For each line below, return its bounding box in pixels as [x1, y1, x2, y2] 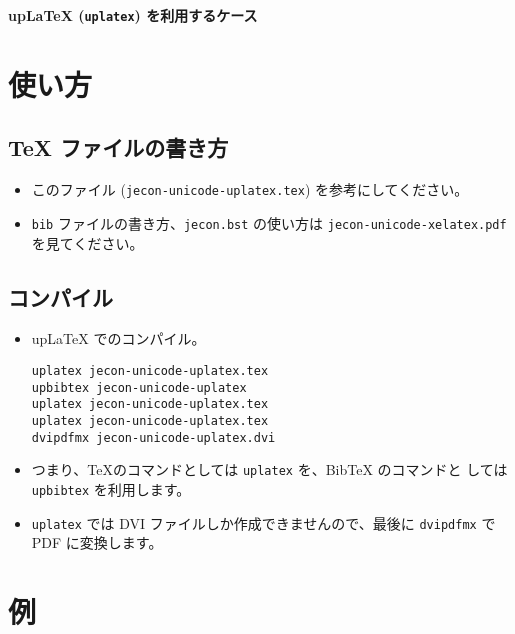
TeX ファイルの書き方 [8, 132, 229, 163]
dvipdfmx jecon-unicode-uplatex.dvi [31, 430, 276, 445]
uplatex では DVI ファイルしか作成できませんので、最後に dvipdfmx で [31, 512, 496, 533]
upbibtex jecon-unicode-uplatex [31, 380, 247, 395]
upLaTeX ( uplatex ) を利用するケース [8, 5, 258, 25]
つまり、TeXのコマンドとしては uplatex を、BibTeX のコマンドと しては [31, 459, 508, 480]
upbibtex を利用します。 [31, 478, 191, 499]
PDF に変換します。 [31, 532, 163, 553]
